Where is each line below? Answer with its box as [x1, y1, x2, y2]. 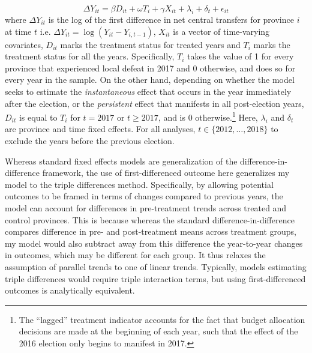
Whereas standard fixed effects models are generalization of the [5, 154, 238, 167]
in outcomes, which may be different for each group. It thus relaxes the [5, 249, 266, 261]
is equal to [19, 110, 58, 123]
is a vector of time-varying [173, 25, 270, 37]
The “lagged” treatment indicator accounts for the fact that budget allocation [19, 313, 305, 325]
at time [5, 25, 32, 37]
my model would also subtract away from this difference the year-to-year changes [5, 237, 303, 249]
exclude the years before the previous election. [5, 134, 175, 146]
